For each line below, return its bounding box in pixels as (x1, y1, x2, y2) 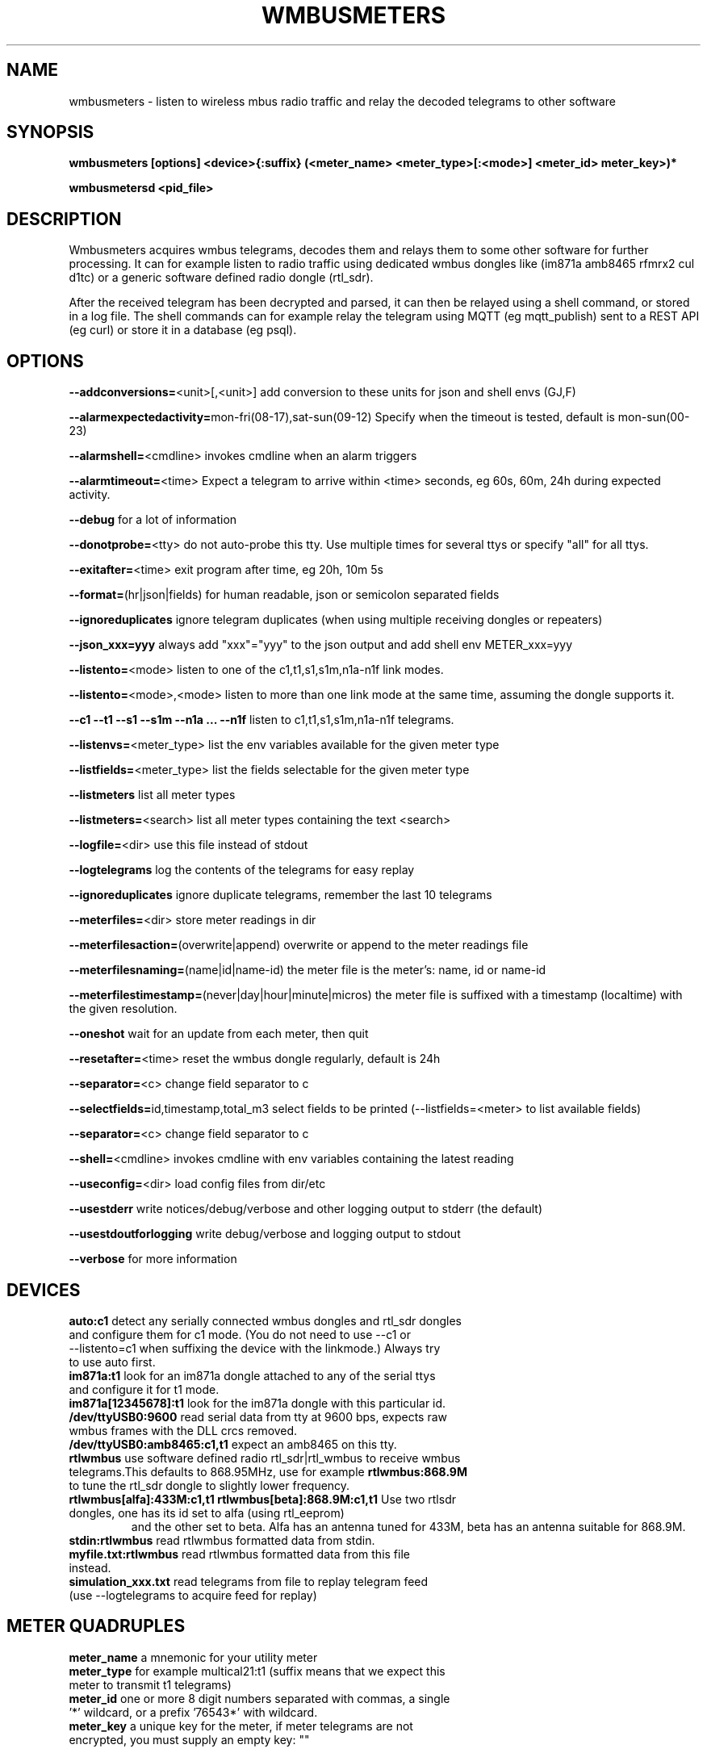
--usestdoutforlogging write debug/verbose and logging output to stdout (69, 1227, 461, 1241)
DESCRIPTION (6, 208, 122, 229)
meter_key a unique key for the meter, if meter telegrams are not (69, 1718, 413, 1733)
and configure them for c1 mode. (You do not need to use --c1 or (69, 1327, 411, 1341)
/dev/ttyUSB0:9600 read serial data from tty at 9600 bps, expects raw (69, 1409, 448, 1424)
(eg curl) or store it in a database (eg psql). (69, 323, 297, 337)
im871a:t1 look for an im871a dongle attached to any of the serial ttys (69, 1368, 436, 1383)
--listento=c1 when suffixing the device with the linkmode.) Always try (69, 1341, 441, 1355)
